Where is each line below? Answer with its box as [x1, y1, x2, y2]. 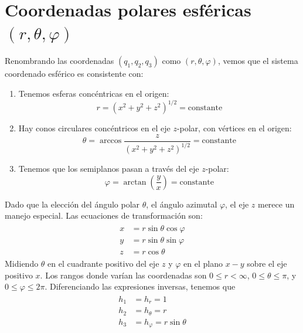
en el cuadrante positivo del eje [47, 257, 159, 269]
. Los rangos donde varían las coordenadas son [40, 269, 207, 281]
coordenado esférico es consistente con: [5, 67, 144, 80]
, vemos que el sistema [217, 55, 298, 67]
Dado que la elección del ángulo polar [5, 198, 140, 210]
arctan [123, 178, 147, 186]
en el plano [183, 257, 223, 269]
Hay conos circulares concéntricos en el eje [18, 122, 171, 134]
